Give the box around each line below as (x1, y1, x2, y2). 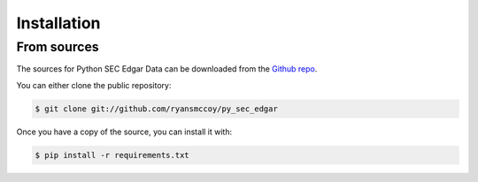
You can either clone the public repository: (16, 80, 172, 90)
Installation (16, 13, 101, 33)
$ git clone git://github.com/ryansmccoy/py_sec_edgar (35, 103, 278, 114)
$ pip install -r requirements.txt (35, 150, 189, 160)
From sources (16, 39, 99, 55)
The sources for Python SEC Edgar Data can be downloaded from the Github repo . (16, 64, 318, 74)
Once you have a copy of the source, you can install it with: (16, 126, 233, 137)
